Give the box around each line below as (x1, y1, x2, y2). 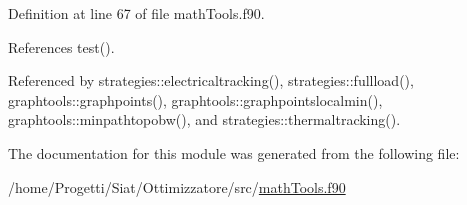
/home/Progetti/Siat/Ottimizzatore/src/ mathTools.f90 (8, 176, 346, 197)
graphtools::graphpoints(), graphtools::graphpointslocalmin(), (8, 89, 383, 110)
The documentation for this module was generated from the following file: (8, 142, 460, 163)
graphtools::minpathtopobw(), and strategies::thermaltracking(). (8, 109, 401, 130)
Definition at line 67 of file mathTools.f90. (8, 3, 265, 23)
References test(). (8, 36, 115, 57)
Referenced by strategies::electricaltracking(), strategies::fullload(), (8, 70, 414, 91)
